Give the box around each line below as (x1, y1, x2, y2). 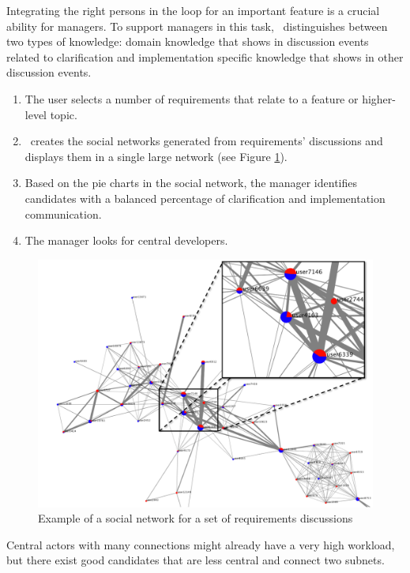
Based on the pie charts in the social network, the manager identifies (24, 174, 357, 191)
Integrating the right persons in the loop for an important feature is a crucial (6, 2, 380, 18)
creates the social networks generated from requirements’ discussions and (30, 133, 383, 149)
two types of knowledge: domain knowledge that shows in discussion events (6, 33, 369, 50)
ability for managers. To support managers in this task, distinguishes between (6, 17, 388, 34)
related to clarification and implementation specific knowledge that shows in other (6, 48, 404, 65)
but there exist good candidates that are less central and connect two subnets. (6, 552, 385, 568)
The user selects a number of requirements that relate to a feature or (24, 90, 359, 107)
